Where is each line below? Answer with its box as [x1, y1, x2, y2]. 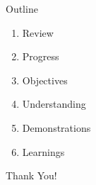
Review [22, 25, 54, 40]
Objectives [22, 72, 68, 87]
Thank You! [6, 168, 57, 183]
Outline [6, 1, 38, 16]
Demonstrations [22, 120, 91, 135]
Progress [22, 49, 59, 64]
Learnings [22, 144, 65, 159]
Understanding [22, 96, 86, 111]
